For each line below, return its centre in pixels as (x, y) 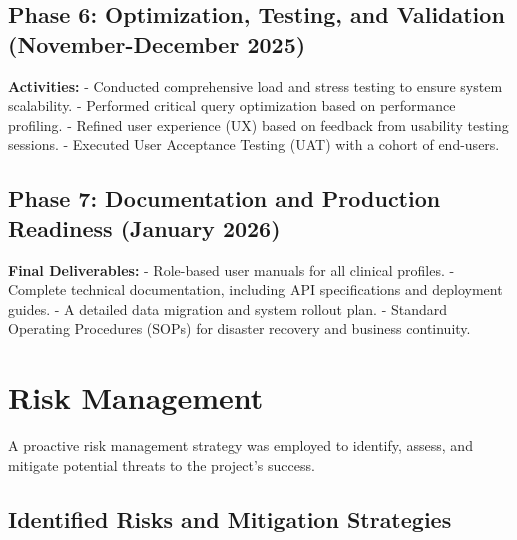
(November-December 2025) (157, 43)
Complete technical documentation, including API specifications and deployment (255, 289)
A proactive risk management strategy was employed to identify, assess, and (240, 445)
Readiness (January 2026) (144, 227)
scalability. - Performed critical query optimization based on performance (232, 105)
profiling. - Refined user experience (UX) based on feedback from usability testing (258, 124)
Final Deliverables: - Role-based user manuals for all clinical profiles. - (231, 269)
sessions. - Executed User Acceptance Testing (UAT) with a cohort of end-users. (254, 144)
